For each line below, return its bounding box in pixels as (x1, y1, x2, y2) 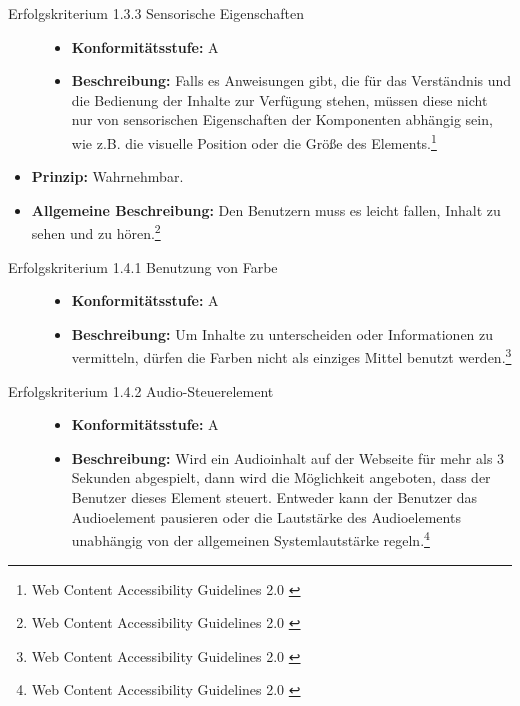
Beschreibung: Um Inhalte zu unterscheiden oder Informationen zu (71, 323, 494, 344)
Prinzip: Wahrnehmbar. (31, 166, 184, 187)
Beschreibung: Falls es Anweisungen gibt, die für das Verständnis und (71, 70, 512, 91)
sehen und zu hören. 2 (31, 220, 161, 244)
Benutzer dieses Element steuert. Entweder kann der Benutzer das (71, 487, 478, 508)
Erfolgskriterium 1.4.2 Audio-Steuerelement (8, 380, 274, 401)
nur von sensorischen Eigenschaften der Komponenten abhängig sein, (71, 109, 493, 130)
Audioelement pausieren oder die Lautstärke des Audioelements (71, 506, 461, 527)
